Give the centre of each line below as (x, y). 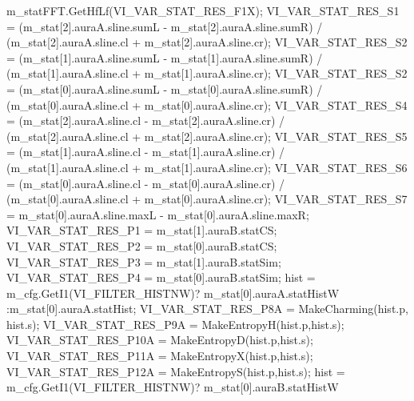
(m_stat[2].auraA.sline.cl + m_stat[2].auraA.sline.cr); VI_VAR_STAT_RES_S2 (207, 42)
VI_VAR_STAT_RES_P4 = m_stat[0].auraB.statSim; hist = (161, 277)
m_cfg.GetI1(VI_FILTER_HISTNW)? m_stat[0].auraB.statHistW (173, 387)
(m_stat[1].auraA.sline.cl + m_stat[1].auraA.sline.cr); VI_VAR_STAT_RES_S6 (207, 167)
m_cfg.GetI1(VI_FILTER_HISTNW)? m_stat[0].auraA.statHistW (173, 293)
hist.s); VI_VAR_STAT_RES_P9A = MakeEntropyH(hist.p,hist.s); (175, 324)
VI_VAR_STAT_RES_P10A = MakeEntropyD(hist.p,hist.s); (160, 340)
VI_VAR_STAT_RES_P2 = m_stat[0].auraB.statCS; (142, 245)
